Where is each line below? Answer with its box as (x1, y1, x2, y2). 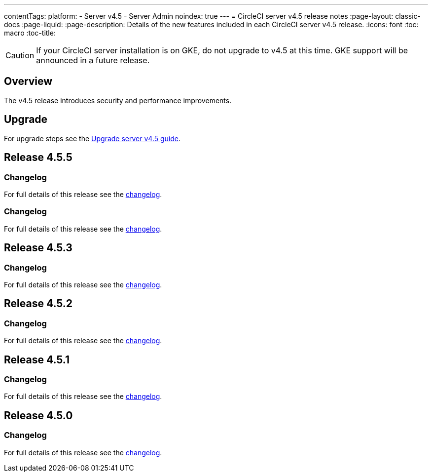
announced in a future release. (36, 55, 150, 65)
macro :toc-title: (4, 29, 56, 37)
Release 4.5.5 (4, 151, 72, 164)
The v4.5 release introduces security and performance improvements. (4, 96, 232, 105)
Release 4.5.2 (4, 297, 73, 310)
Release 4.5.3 (4, 241, 72, 254)
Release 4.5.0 (4, 409, 73, 422)
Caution (5, 50, 35, 60)
